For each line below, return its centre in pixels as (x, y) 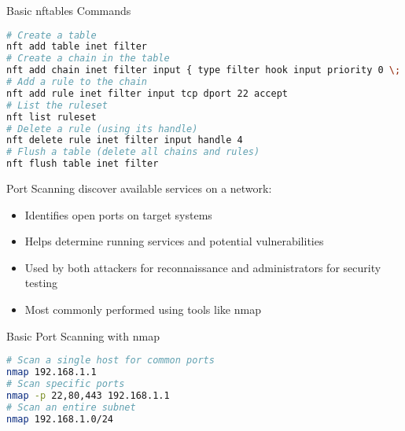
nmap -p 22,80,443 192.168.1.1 (88, 395)
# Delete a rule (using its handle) (102, 129)
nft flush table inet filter (83, 164)
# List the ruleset (57, 105)
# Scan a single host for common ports (110, 361)
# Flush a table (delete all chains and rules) (133, 152)
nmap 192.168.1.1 (52, 372)
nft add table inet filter (77, 47)
